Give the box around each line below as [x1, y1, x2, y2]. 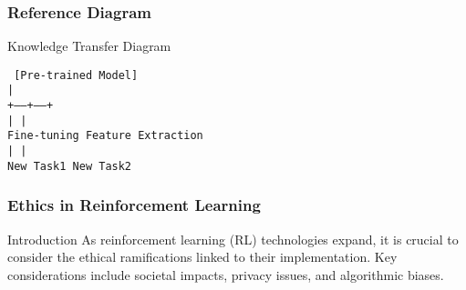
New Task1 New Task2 [7, 159, 132, 173]
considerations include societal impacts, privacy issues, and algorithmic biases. [7, 265, 444, 284]
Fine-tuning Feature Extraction [7, 129, 203, 143]
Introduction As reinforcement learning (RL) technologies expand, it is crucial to [7, 229, 459, 248]
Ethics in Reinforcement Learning [7, 194, 261, 216]
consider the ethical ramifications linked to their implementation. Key [7, 247, 398, 266]
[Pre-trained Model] [14, 68, 139, 82]
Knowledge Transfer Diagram [7, 36, 171, 55]
